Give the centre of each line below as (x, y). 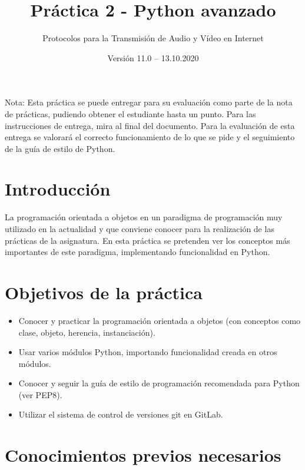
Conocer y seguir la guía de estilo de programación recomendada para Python (159, 383)
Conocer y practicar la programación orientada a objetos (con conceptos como (160, 320)
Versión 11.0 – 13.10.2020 (153, 57)
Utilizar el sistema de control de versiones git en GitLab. (121, 414)
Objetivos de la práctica (104, 292)
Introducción (58, 189)
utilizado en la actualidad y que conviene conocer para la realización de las (140, 229)
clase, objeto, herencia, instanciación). (87, 332)
